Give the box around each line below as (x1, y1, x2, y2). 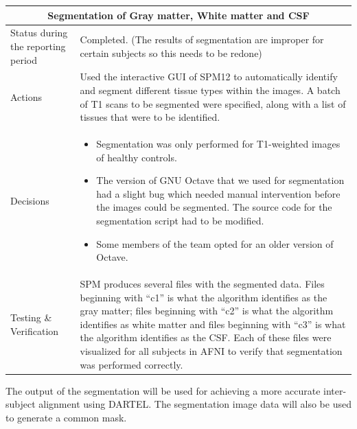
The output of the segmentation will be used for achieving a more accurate (5, 383, 321, 397)
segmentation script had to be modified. (96, 213, 264, 227)
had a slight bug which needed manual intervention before (96, 186, 341, 200)
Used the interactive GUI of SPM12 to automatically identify (80, 69, 338, 84)
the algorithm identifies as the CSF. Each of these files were (80, 330, 332, 345)
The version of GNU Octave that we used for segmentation (96, 173, 345, 187)
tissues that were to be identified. (80, 110, 220, 124)
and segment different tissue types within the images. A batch (80, 82, 341, 97)
